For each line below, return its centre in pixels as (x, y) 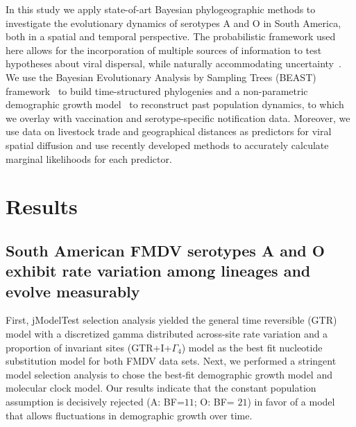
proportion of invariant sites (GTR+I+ (89, 347)
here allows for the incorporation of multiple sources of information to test (164, 50)
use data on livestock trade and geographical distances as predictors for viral (169, 131)
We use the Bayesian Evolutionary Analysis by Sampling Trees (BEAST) (161, 77)
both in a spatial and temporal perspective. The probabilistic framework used (171, 36)
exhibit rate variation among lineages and (158, 271)
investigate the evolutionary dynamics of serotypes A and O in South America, (173, 23)
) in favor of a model (291, 402)
